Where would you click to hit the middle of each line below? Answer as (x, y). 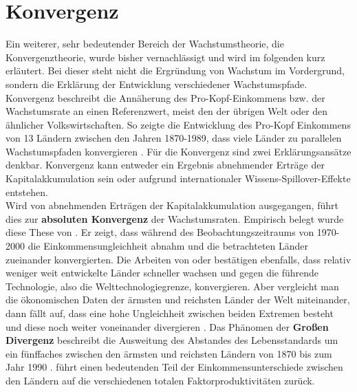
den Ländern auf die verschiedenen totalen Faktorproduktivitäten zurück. (160, 380)
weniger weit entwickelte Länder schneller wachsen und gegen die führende (162, 273)
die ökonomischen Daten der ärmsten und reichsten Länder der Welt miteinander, (178, 300)
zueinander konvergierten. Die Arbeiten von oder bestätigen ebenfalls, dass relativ (178, 259)
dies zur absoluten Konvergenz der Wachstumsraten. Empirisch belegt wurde (175, 218)
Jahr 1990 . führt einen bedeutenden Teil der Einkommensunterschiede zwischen (174, 367)
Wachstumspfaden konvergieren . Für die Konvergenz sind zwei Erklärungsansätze (178, 151)
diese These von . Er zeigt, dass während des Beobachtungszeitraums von (160, 232)
